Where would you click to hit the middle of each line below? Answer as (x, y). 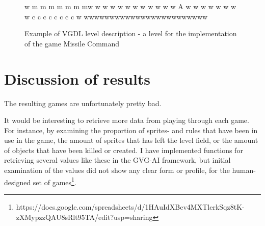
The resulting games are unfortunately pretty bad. (83, 103)
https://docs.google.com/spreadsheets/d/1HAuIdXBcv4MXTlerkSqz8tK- (130, 206)
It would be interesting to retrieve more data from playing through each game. (127, 120)
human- (244, 170)
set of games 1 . (55, 181)
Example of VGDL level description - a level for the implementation (131, 33)
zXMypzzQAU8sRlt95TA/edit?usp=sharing (84, 217)
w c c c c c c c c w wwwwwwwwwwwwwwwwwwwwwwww (116, 16)
